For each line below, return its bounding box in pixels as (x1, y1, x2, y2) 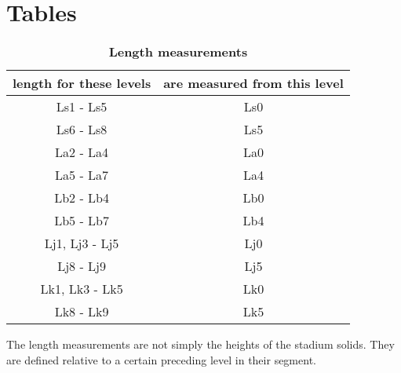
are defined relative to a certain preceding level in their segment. (6, 351, 316, 368)
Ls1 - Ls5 (56, 97, 108, 116)
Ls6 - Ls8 (56, 120, 108, 139)
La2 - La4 (55, 143, 109, 162)
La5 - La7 (55, 166, 109, 185)
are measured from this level (163, 74, 344, 93)
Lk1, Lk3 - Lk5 (40, 280, 123, 298)
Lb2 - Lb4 (54, 188, 109, 207)
